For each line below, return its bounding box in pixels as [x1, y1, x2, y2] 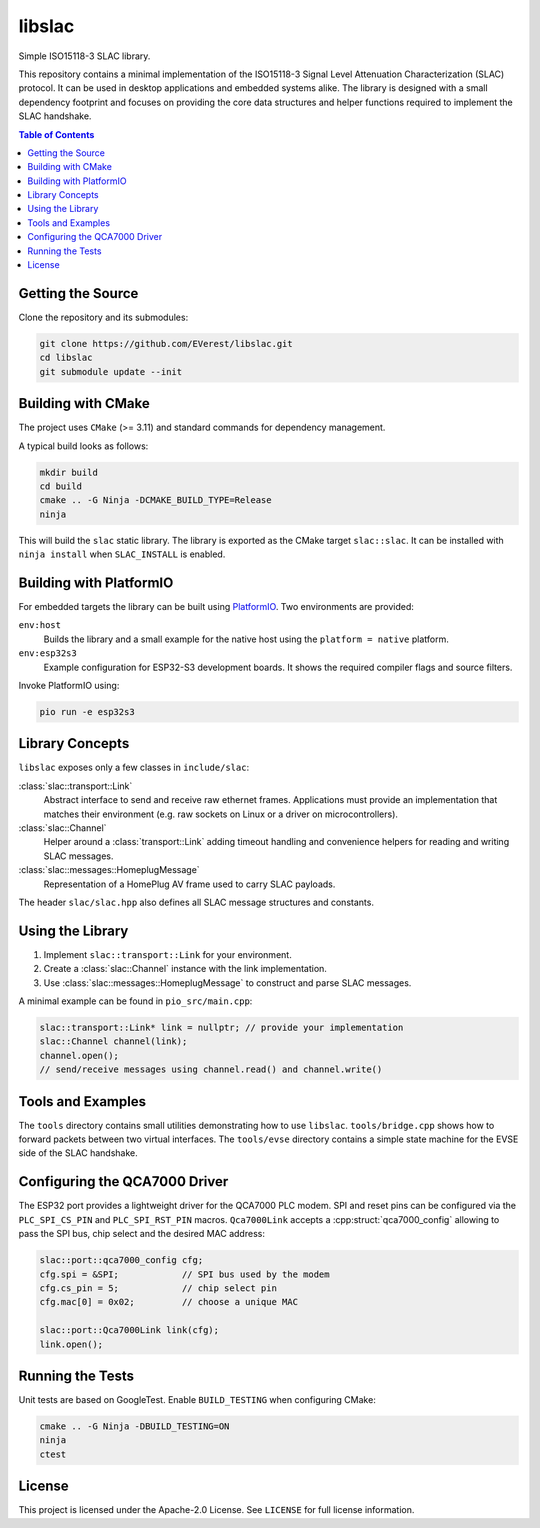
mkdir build [39, 466, 99, 478]
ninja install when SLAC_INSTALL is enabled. [18, 548, 226, 560]
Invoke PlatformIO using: [18, 679, 120, 691]
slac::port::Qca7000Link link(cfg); [39, 1325, 220, 1336]
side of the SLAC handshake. [18, 1147, 139, 1159]
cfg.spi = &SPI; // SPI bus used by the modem [39, 1268, 330, 1280]
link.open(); [39, 1338, 104, 1350]
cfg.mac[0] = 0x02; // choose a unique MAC [39, 1296, 299, 1308]
